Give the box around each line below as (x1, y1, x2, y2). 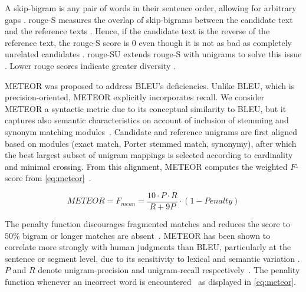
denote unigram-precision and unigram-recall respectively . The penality (38, 264, 300, 276)
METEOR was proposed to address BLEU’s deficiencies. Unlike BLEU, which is (5, 79, 295, 91)
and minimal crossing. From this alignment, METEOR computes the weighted (5, 160, 288, 172)
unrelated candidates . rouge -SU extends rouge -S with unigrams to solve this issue (5, 48, 302, 60)
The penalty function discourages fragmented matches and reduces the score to (5, 217, 290, 229)
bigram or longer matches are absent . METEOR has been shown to (22, 229, 271, 241)
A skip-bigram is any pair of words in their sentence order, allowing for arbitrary (5, 2, 297, 14)
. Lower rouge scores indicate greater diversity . (5, 59, 176, 71)
